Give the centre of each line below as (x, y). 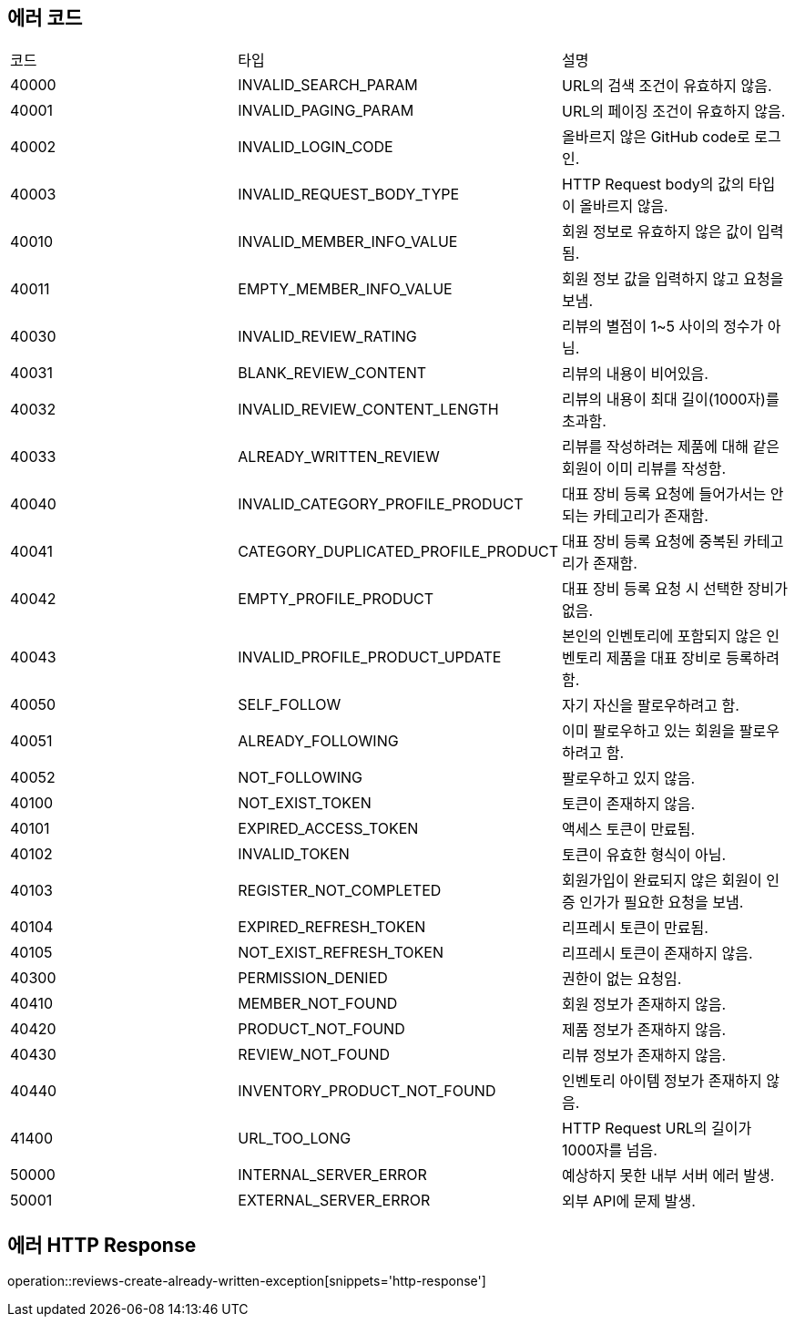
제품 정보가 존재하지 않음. (644, 1030)
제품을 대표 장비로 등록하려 (693, 658)
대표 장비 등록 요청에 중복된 (651, 542)
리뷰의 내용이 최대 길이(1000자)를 (671, 400)
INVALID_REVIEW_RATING (327, 337)
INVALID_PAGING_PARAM (326, 111)
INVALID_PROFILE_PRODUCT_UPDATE (370, 657)
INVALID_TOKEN (294, 854)
